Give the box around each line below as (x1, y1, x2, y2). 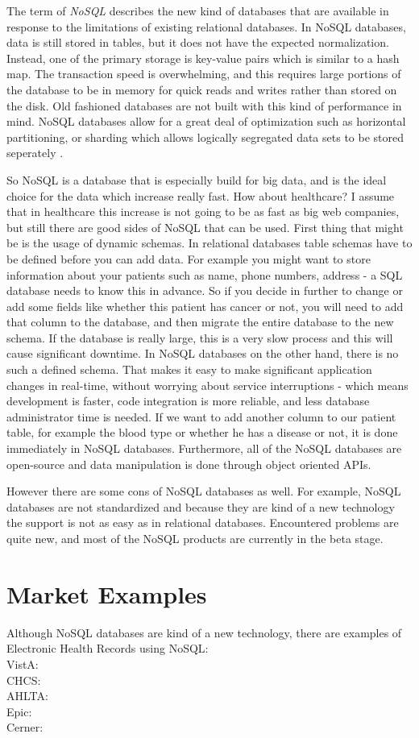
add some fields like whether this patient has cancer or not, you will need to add (6, 297, 404, 314)
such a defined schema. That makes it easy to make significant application (6, 361, 372, 378)
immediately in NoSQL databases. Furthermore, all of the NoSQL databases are (6, 440, 402, 457)
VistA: (6, 655, 39, 672)
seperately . (6, 144, 64, 161)
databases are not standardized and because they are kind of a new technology (6, 498, 395, 515)
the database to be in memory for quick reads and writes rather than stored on (6, 81, 397, 97)
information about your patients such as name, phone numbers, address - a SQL (6, 266, 403, 283)
